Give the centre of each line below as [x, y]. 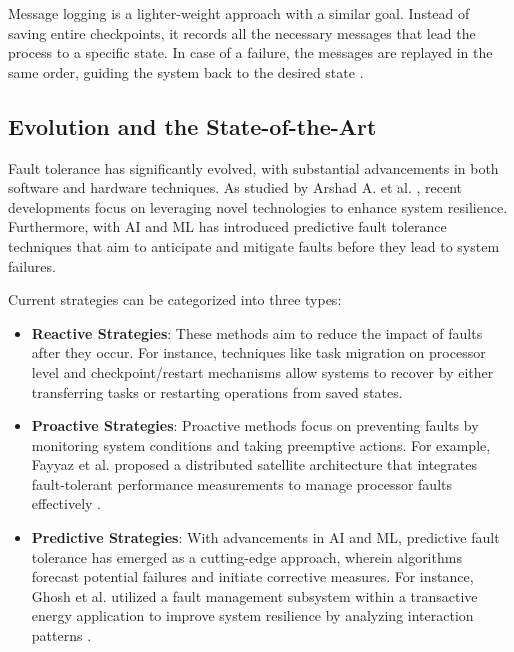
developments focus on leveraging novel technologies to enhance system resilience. [258, 206]
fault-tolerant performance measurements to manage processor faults [242, 483]
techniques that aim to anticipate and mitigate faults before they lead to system [254, 245]
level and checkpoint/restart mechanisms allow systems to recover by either [262, 371]
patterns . [61, 635]
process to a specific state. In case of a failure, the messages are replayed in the [250, 52]
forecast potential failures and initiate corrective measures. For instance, [252, 576]
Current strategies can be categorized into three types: [175, 299]
